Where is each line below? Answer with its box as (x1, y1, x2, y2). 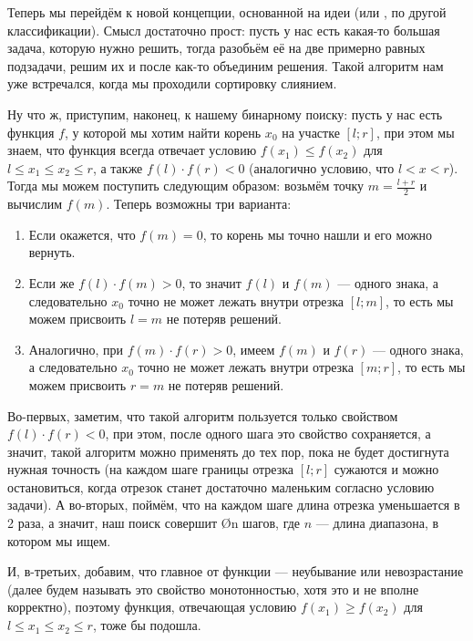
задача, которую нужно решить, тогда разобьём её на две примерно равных (7, 38, 426, 57)
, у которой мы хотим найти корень (64, 122, 262, 141)
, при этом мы (375, 122, 455, 141)
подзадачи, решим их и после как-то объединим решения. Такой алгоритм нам (7, 56, 444, 75)
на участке (282, 122, 340, 141)
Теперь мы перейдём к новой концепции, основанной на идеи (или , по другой (7, 3, 447, 21)
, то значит (181, 273, 242, 292)
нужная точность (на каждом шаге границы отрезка (7, 460, 294, 479)
